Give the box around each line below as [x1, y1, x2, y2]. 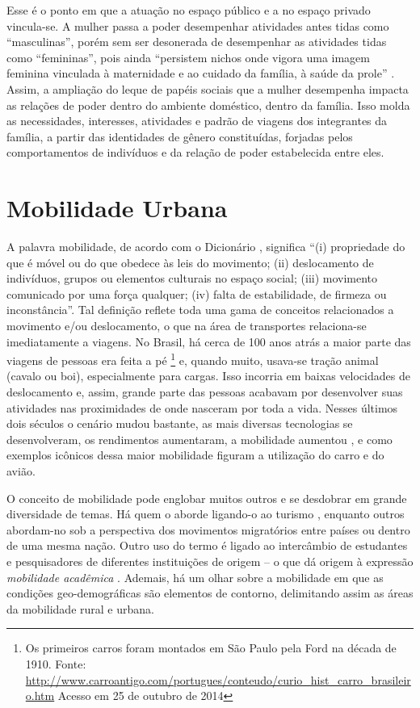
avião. [6, 463, 36, 480]
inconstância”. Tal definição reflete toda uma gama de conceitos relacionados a [6, 301, 394, 318]
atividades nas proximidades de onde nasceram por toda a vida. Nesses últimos [6, 399, 398, 416]
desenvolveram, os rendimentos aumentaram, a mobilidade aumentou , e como [6, 430, 393, 447]
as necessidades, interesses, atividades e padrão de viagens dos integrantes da [6, 112, 388, 129]
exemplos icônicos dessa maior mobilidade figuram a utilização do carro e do [6, 446, 384, 463]
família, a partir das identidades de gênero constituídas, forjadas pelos [6, 128, 353, 145]
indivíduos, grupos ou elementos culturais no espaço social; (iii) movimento [6, 270, 378, 287]
